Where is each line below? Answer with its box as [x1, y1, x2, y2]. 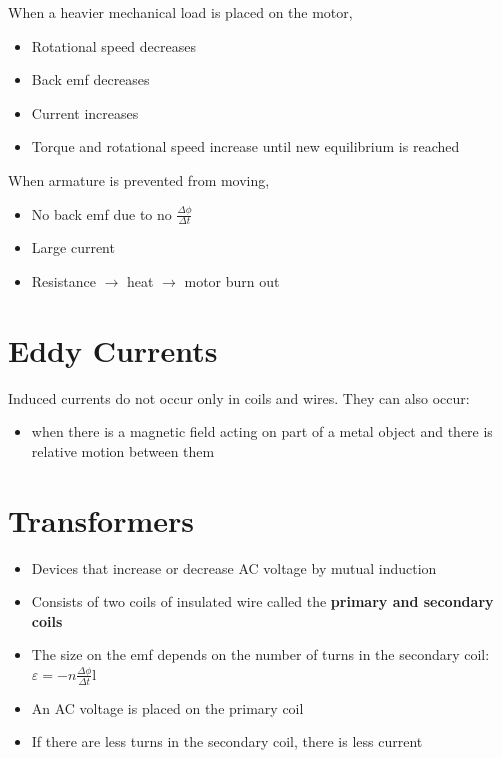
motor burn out [184, 270, 280, 291]
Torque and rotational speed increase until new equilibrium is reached [31, 136, 460, 157]
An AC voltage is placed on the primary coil [31, 697, 304, 718]
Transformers [8, 499, 195, 540]
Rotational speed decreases [31, 35, 196, 56]
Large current [31, 237, 115, 258]
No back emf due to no [31, 203, 172, 224]
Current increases [31, 102, 139, 123]
